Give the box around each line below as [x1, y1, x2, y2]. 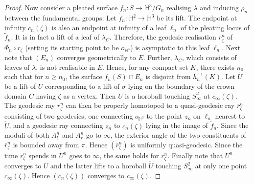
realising [166, 2, 191, 12]
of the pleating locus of [181, 22, 250, 32]
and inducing [200, 2, 239, 12]
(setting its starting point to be [25, 42, 119, 52]
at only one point [195, 161, 247, 171]
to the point [146, 110, 183, 121]
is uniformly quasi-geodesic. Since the [130, 139, 243, 149]
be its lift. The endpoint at [157, 13, 237, 23]
